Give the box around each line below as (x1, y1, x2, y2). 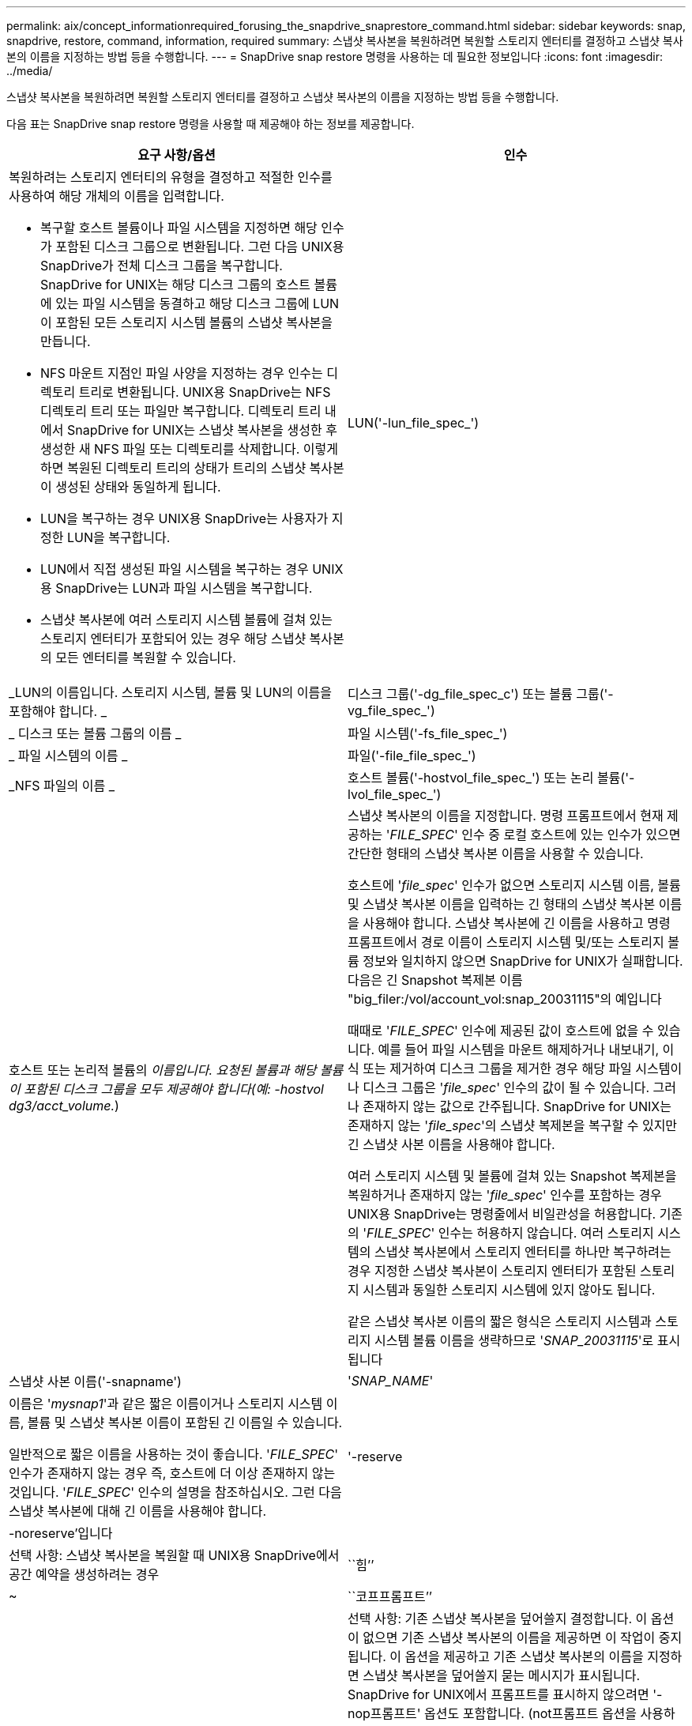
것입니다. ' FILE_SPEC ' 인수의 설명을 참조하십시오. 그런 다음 (9, 1484, 342, 1500)
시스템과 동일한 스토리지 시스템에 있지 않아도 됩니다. (363, 1282, 656, 1298)
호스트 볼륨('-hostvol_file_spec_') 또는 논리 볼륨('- (348, 770, 635, 786)
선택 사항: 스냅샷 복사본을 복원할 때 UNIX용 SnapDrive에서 (9, 1547, 340, 1563)
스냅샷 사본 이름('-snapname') (9, 1374, 182, 1389)
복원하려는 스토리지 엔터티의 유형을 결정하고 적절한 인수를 (9, 169, 333, 185)
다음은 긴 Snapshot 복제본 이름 (348, 972, 523, 988)
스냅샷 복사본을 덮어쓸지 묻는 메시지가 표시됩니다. (363, 1668, 641, 1683)
